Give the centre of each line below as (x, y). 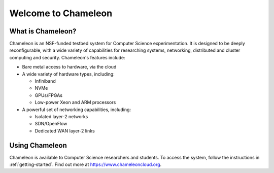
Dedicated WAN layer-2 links (65, 131)
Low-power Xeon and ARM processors (75, 102)
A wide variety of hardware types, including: (68, 74)
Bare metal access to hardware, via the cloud (69, 67)
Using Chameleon (38, 145)
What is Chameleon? (43, 31)
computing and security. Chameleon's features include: (67, 57)
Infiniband (45, 81)
